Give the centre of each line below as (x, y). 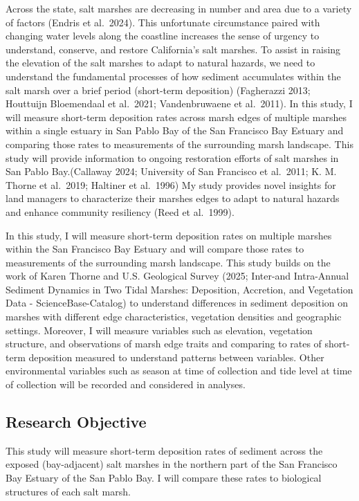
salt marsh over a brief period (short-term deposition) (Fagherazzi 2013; (158, 90)
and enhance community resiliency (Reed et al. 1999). (120, 211)
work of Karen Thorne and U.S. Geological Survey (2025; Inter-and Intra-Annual (177, 276)
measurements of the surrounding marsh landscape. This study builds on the (168, 262)
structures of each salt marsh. (68, 491)
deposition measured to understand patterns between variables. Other (176, 357)
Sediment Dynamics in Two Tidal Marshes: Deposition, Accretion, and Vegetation (179, 289)
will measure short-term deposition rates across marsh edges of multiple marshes (176, 117)
